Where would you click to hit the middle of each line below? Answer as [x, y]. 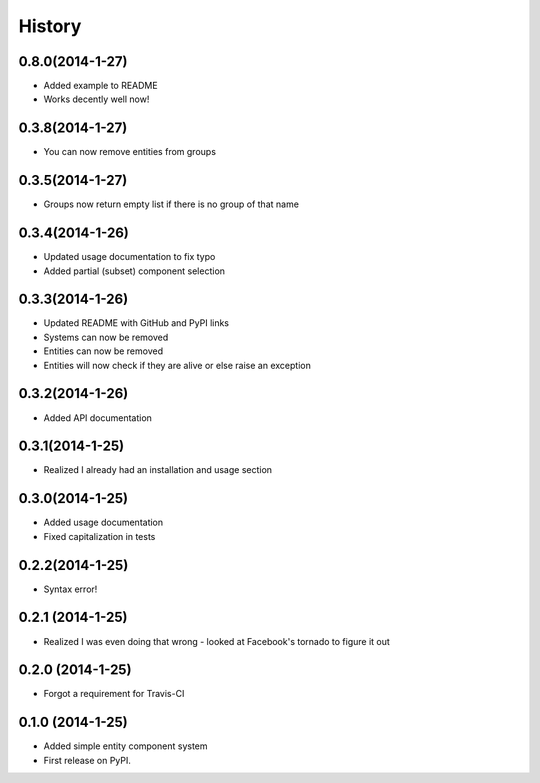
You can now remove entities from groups [130, 152]
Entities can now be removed [103, 351]
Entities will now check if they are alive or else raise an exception [177, 365]
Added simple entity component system [126, 746]
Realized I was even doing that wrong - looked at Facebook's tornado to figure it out [216, 641]
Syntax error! [70, 589]
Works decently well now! [96, 99]
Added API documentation [97, 417]
